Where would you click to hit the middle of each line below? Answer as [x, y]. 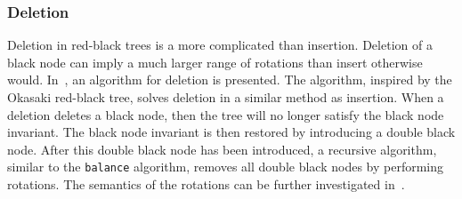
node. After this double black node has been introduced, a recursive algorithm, [222, 149]
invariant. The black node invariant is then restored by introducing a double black [231, 132]
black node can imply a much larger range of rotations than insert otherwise [215, 62]
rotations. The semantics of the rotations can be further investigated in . [206, 184]
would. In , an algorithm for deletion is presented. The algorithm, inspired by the [230, 80]
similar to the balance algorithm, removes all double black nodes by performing [226, 167]
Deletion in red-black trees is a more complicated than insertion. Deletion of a [220, 45]
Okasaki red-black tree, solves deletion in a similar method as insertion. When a [226, 97]
